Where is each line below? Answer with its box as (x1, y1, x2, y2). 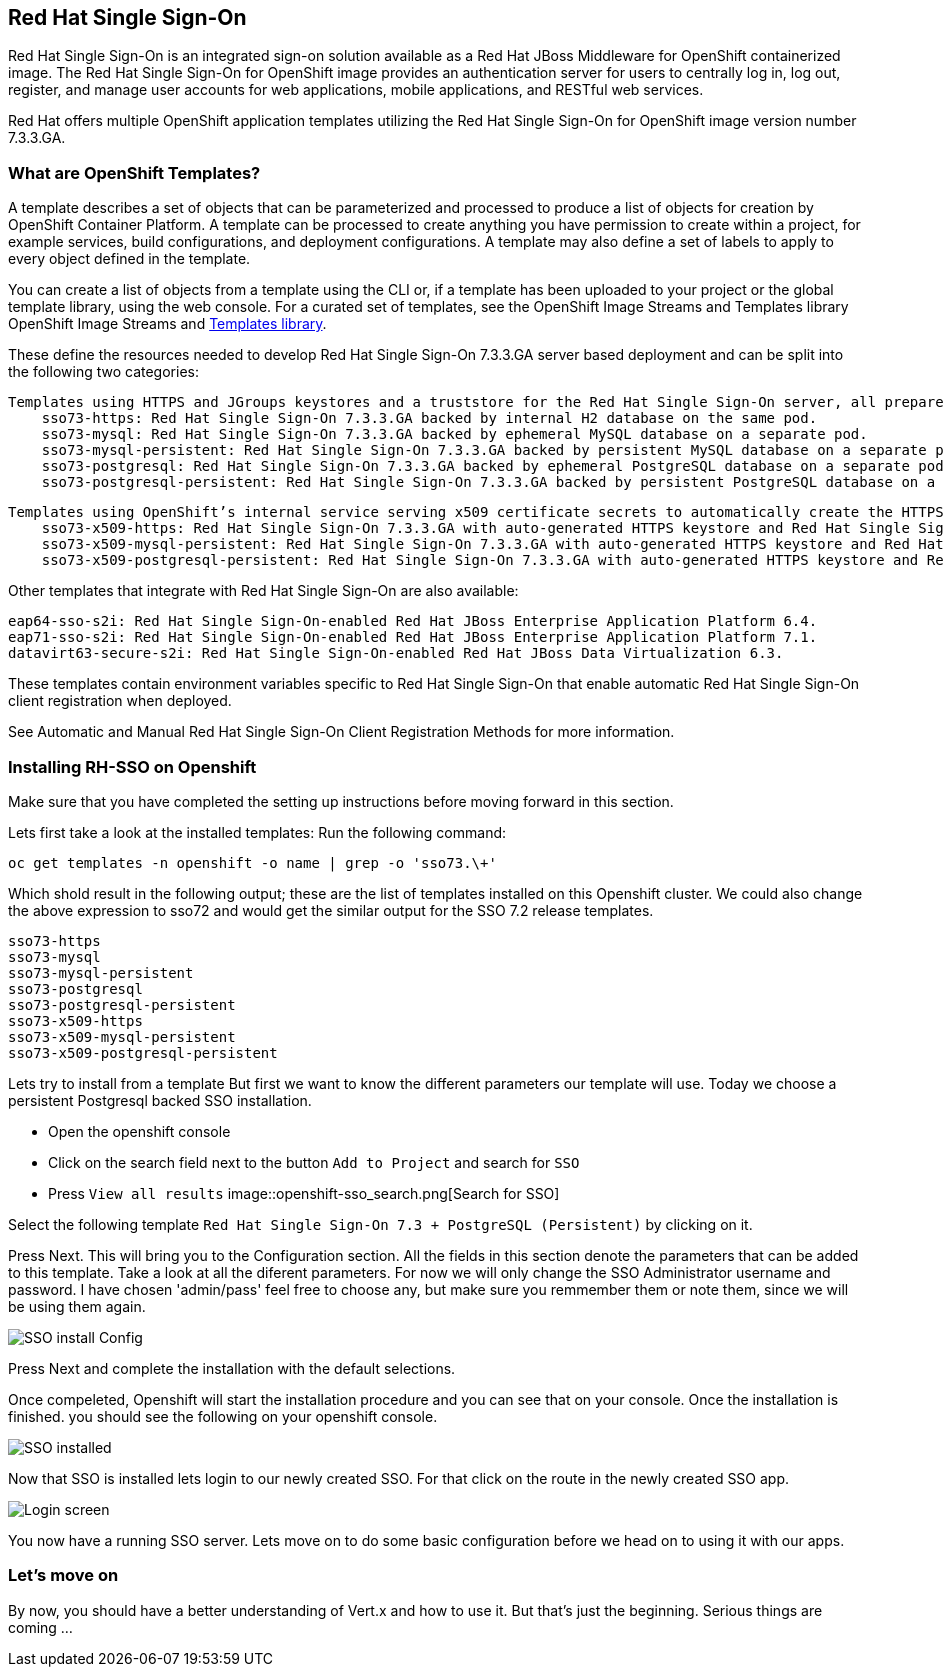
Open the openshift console (48, 1122, 231, 1140)
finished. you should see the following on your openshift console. (8, 1407, 438, 1425)
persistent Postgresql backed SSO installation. (8, 1091, 312, 1109)
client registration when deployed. (8, 692, 232, 710)
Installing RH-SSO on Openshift (8, 756, 257, 777)
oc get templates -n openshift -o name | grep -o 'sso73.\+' (8, 854, 497, 871)
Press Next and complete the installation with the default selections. (8, 1359, 456, 1377)
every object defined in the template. (8, 250, 251, 268)
